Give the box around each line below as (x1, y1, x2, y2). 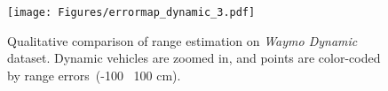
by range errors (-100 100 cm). (7, 65, 181, 84)
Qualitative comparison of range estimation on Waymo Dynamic (7, 31, 358, 49)
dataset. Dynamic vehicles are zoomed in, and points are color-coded (7, 49, 381, 67)
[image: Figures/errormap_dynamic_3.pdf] (7, 6, 256, 19)
